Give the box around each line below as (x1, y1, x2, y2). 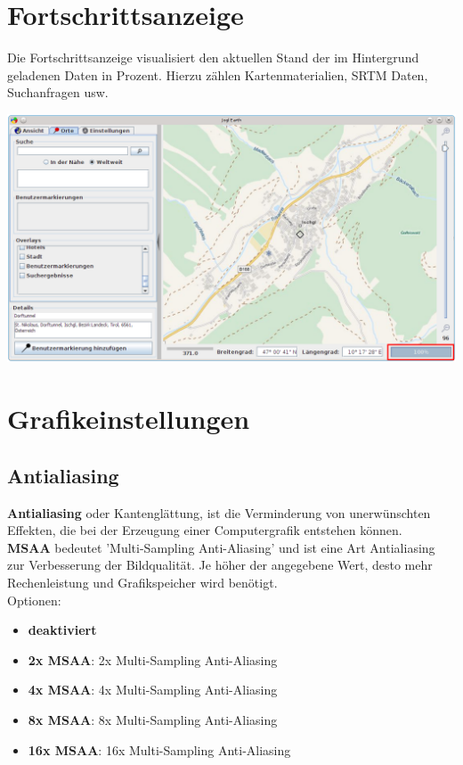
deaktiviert (28, 621, 97, 639)
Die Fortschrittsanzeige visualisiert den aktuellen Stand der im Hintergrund (7, 48, 419, 67)
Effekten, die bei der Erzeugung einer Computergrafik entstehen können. (7, 521, 402, 539)
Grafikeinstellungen (7, 400, 250, 437)
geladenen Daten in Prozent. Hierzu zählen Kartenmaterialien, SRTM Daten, (7, 65, 428, 84)
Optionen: (7, 590, 61, 609)
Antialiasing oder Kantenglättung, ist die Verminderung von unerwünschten (7, 503, 431, 522)
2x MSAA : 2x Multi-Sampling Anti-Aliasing (28, 650, 278, 669)
